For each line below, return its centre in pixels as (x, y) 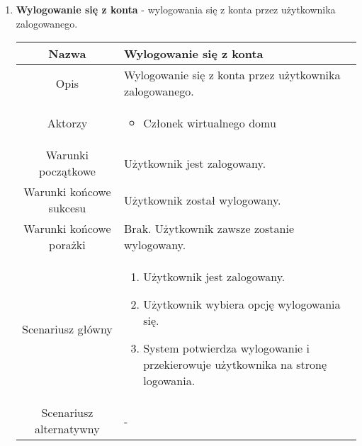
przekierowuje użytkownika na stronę (235, 365)
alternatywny (67, 429)
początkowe (67, 171)
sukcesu (67, 208)
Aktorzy (67, 123)
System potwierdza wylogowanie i (227, 348)
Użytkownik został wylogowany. (203, 200)
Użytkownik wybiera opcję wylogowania (242, 304)
